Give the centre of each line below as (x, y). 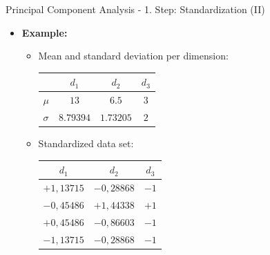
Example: (45, 32)
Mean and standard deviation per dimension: (133, 56)
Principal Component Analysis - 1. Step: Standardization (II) (135, 9)
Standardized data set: (86, 143)
